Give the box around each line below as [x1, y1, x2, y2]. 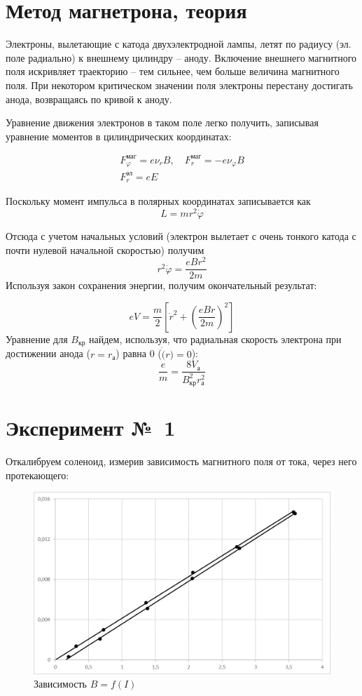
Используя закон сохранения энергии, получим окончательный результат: [6, 278, 317, 293]
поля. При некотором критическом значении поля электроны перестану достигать [6, 77, 353, 92]
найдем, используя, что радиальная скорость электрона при [89, 331, 342, 346]
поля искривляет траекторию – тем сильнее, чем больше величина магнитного [6, 64, 340, 79]
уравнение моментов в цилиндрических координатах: [6, 128, 232, 143]
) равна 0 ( [116, 346, 162, 361]
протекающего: [6, 467, 69, 482]
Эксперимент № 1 [6, 413, 176, 442]
